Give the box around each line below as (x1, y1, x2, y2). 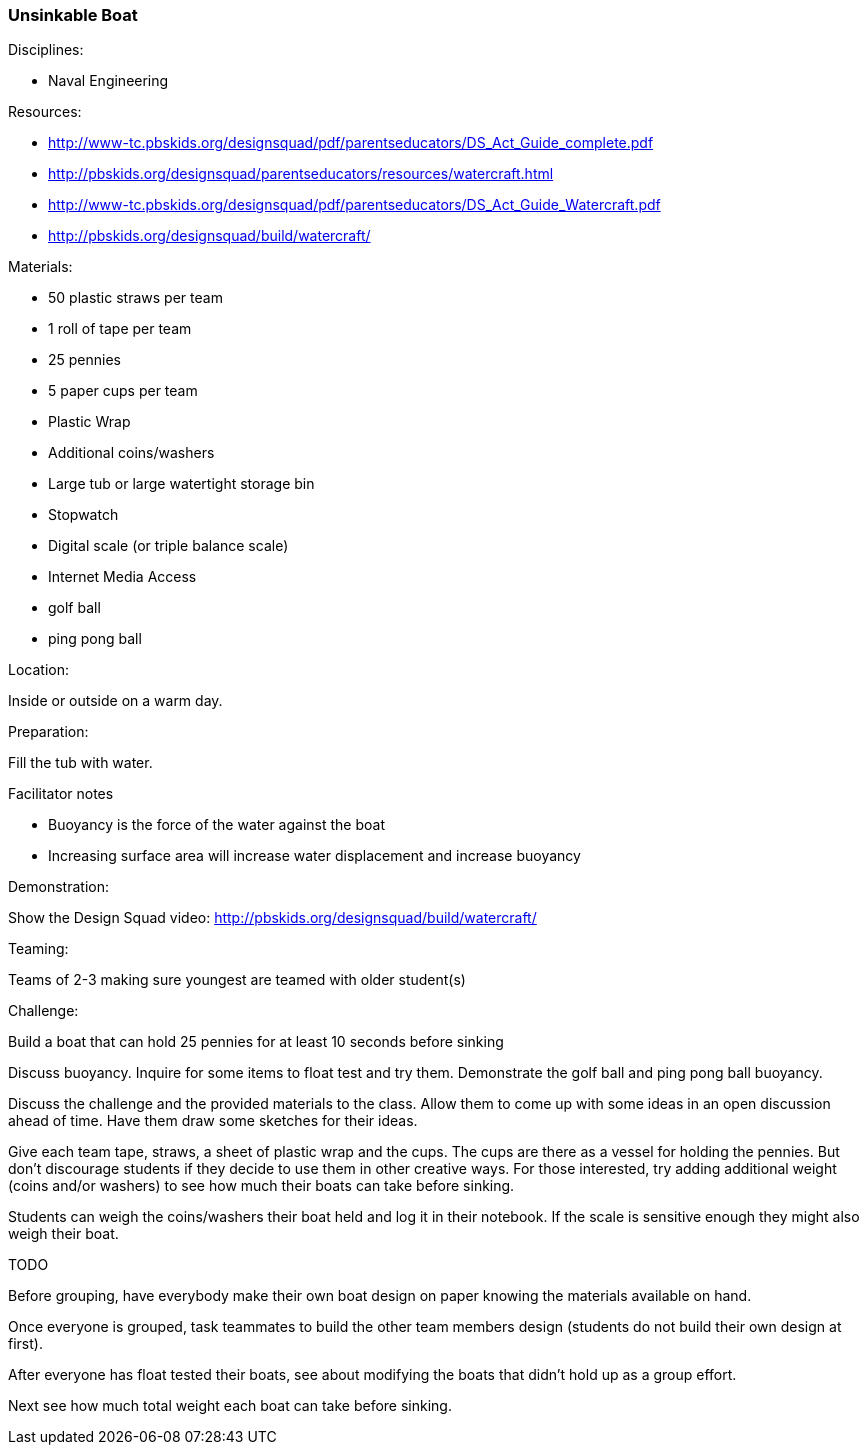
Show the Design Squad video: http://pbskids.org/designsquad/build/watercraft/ (8, 909, 537, 927)
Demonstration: (8, 878, 109, 896)
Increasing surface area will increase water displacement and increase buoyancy (48, 847, 581, 865)
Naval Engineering (48, 72, 169, 90)
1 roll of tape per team (48, 320, 192, 338)
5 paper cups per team (48, 382, 198, 400)
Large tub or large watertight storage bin (48, 475, 315, 493)
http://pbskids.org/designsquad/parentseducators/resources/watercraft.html (48, 165, 554, 183)
